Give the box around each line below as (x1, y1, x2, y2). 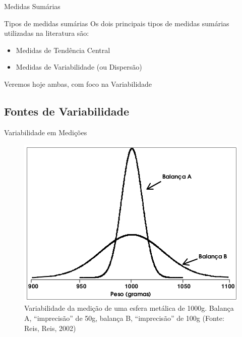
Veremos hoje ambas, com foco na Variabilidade (4, 78, 152, 89)
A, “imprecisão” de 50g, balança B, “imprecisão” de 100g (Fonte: (24, 313, 224, 323)
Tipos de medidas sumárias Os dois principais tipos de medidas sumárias (4, 18, 229, 28)
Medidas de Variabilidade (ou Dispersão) (16, 62, 142, 72)
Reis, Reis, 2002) (24, 322, 76, 333)
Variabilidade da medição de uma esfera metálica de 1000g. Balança (24, 303, 234, 313)
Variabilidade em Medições (4, 127, 87, 137)
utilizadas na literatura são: (4, 28, 89, 38)
